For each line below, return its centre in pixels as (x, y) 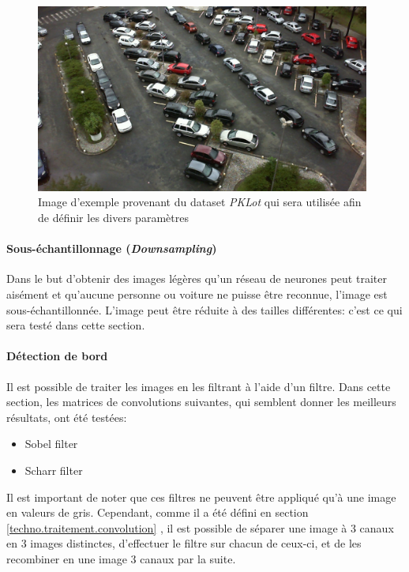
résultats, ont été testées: (67, 417)
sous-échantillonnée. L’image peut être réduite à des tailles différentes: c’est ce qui (204, 309)
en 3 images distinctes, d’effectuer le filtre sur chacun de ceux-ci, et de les (184, 543)
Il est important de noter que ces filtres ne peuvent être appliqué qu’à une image (201, 497)
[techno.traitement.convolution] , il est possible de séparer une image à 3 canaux (200, 527)
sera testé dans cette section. (76, 325)
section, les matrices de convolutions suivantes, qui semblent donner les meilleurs (201, 402)
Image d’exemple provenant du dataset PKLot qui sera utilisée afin (200, 202)
